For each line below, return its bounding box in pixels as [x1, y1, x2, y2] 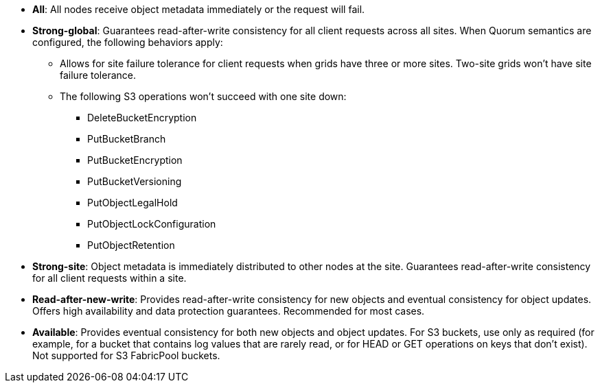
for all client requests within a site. [32, 272, 187, 284]
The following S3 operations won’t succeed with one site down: [60, 90, 347, 102]
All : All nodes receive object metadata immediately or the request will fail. [32, 3, 365, 15]
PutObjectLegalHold [87, 197, 178, 208]
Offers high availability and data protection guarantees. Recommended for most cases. [32, 305, 425, 317]
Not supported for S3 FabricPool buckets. [32, 350, 220, 361]
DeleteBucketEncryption [87, 112, 197, 123]
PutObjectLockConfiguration [87, 218, 216, 230]
